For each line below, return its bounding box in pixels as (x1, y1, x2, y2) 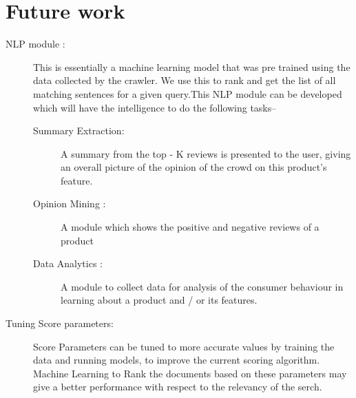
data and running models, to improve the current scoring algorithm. (33, 353, 320, 367)
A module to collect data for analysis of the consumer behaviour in (61, 279, 344, 293)
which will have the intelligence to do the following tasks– (33, 100, 277, 114)
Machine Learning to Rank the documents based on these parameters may (33, 366, 347, 380)
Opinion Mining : (33, 196, 106, 211)
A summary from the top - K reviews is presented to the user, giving (61, 146, 351, 160)
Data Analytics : (33, 256, 103, 271)
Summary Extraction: (33, 123, 125, 138)
